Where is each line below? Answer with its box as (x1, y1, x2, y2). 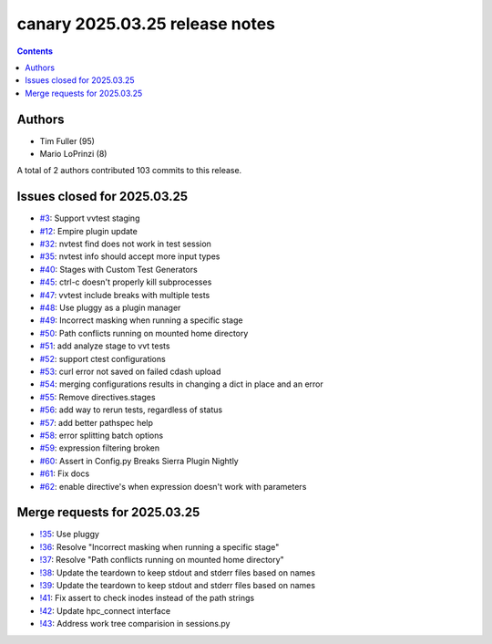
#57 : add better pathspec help (39, 417, 154, 428)
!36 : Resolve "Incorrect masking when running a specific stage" (39, 541, 280, 552)
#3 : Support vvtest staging (39, 213, 140, 223)
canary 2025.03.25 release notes (16, 14, 276, 34)
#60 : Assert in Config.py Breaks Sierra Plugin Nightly (39, 455, 239, 466)
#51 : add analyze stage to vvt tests (39, 340, 170, 351)
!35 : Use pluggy (39, 529, 100, 540)
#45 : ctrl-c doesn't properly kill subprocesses (39, 276, 212, 287)
